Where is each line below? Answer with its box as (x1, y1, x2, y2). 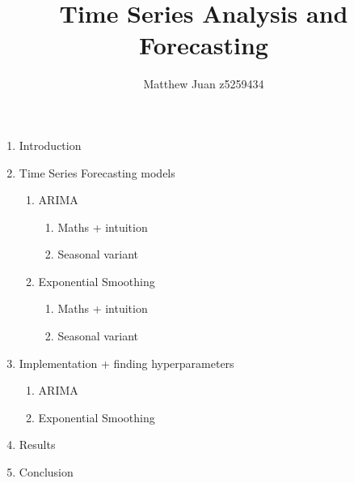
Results (19, 436, 56, 453)
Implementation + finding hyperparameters (19, 354, 234, 371)
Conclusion (19, 464, 74, 481)
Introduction (19, 136, 82, 153)
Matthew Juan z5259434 (143, 75, 264, 92)
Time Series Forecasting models (19, 164, 175, 181)
